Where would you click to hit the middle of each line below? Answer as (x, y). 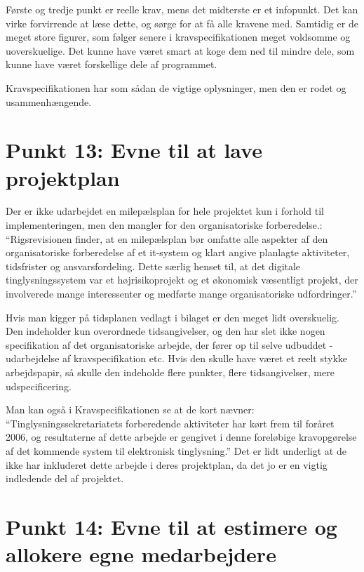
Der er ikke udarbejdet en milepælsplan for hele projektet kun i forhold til (165, 211)
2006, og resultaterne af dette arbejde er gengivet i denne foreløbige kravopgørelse (181, 437)
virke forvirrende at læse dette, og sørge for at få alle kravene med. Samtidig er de (182, 23)
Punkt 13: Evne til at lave (134, 150)
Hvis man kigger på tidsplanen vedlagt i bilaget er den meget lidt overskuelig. (173, 317)
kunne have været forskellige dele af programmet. (112, 64)
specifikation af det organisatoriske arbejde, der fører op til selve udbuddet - (169, 344)
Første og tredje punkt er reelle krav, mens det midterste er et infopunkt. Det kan (182, 9)
